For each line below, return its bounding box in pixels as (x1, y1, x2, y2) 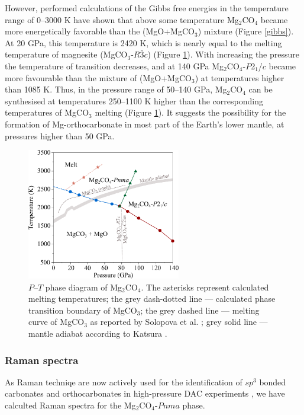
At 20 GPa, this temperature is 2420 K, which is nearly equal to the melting (5, 36, 282, 49)
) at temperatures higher (195, 71, 284, 84)
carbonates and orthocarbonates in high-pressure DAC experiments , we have (5, 387, 285, 400)
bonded (259, 375, 286, 388)
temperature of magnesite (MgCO (5, 48, 128, 60)
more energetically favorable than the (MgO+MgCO (5, 25, 195, 37)
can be (248, 83, 273, 95)
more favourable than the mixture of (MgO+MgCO (5, 71, 192, 84)
